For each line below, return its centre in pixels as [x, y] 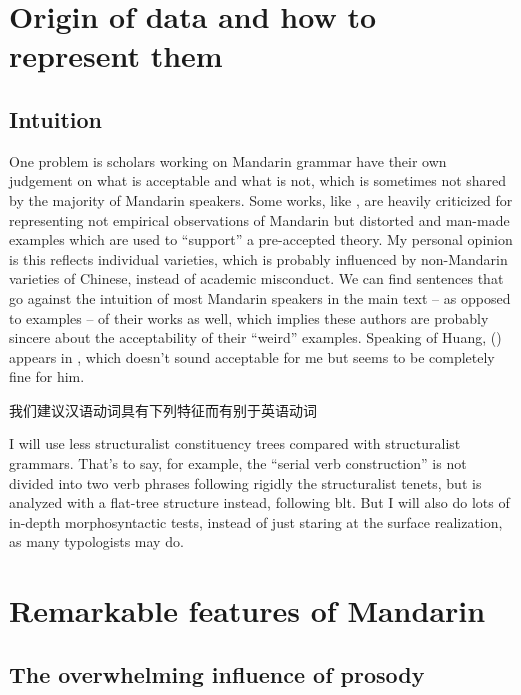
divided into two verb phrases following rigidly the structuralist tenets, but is [245, 482]
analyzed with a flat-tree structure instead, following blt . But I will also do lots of [259, 502]
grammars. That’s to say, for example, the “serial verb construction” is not [238, 463]
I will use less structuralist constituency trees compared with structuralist [235, 443]
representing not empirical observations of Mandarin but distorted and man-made [259, 219]
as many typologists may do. [96, 541]
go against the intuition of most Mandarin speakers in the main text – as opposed [260, 297]
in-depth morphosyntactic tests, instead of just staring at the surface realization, [256, 521]
